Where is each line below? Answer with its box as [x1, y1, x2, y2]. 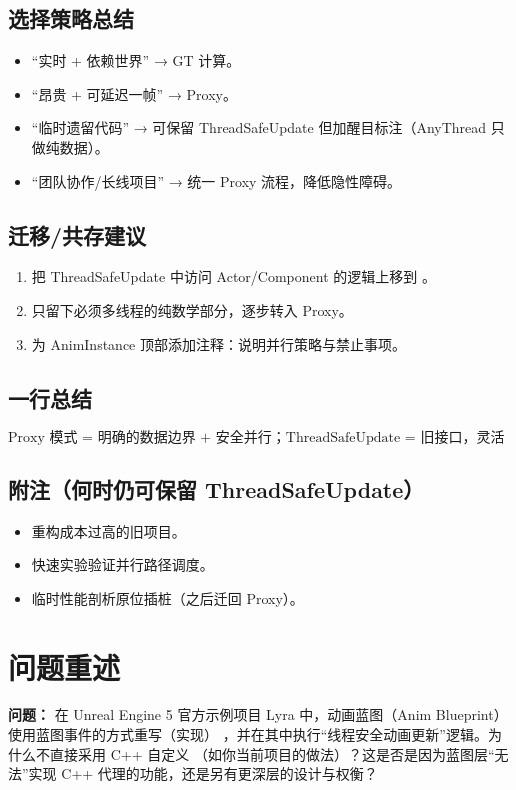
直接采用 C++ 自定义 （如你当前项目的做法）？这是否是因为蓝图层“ [49, 743, 495, 764]
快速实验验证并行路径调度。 [31, 554, 214, 575]
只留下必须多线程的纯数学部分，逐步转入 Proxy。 [31, 299, 353, 320]
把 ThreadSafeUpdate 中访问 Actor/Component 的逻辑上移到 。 [31, 266, 436, 287]
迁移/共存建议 [8, 219, 147, 250]
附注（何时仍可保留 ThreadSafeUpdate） [8, 473, 425, 504]
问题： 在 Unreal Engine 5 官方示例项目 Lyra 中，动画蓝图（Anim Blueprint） [8, 704, 508, 725]
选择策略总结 [8, 3, 134, 34]
